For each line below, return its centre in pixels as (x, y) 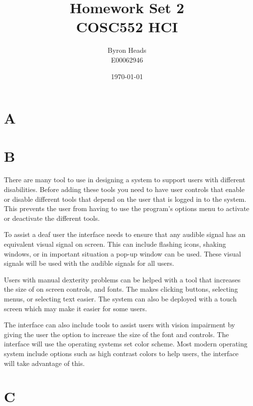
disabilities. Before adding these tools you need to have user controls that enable (124, 189)
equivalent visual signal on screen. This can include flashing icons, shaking (115, 244)
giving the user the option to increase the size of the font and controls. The (116, 334)
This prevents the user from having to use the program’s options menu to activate (127, 208)
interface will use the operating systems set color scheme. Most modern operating (126, 344)
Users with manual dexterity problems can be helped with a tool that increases (122, 279)
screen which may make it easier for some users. (75, 308)
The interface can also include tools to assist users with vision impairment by (120, 325)
